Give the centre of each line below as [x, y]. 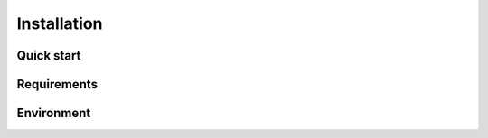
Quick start [49, 55]
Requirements [57, 84]
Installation [60, 23]
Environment [54, 113]
